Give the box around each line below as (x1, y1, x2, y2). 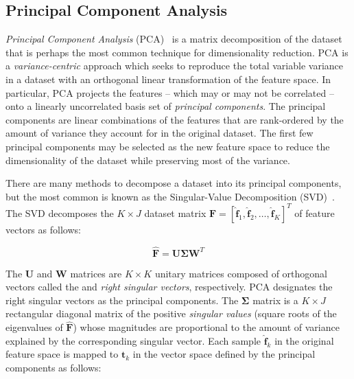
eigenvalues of (5, 320, 63, 334)
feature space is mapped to (5, 347, 119, 361)
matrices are (70, 266, 122, 280)
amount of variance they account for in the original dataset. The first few (5, 126, 314, 140)
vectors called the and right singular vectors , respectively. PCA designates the (5, 279, 333, 294)
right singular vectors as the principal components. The (5, 292, 239, 307)
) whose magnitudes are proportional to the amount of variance (73, 320, 340, 334)
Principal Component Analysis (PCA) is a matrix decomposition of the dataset (5, 32, 342, 46)
